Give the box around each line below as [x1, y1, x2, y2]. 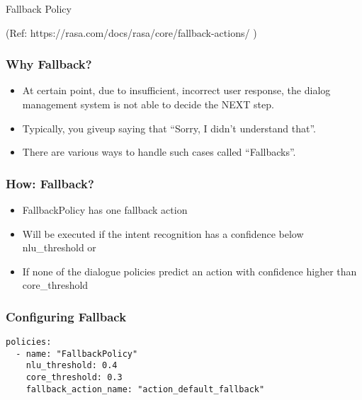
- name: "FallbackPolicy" [16, 348, 138, 359]
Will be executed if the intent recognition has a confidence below [22, 226, 304, 241]
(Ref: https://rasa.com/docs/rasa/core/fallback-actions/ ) [6, 25, 257, 40]
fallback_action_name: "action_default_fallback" [26, 384, 265, 394]
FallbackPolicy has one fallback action [22, 202, 188, 217]
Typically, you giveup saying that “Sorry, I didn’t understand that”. [22, 120, 316, 135]
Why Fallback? [6, 55, 92, 73]
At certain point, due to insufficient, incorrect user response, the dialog [22, 83, 331, 98]
